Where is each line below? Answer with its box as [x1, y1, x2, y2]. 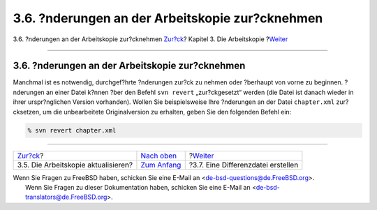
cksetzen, [13, 107, 41, 116]
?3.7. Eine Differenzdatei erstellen [188, 160, 299, 170]
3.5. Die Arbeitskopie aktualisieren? [17, 160, 133, 170]
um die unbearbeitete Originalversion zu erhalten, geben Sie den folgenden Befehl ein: [42, 107, 292, 116]
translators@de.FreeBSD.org [25, 193, 108, 202]
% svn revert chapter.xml [27, 126, 117, 134]
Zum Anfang [140, 160, 182, 170]
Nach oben [140, 151, 177, 160]
